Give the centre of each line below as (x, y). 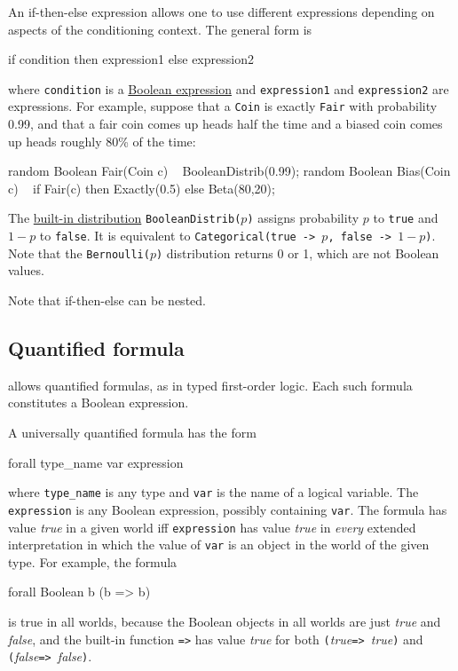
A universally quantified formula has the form (132, 433)
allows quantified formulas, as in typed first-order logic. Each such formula (210, 385)
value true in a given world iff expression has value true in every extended (212, 527)
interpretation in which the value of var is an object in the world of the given (219, 545)
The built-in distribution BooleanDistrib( (125, 218)
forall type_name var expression (96, 462)
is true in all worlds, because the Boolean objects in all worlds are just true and (225, 622)
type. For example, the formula (93, 561)
